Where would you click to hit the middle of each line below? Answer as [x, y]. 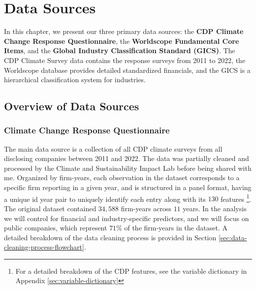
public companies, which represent [56, 228]
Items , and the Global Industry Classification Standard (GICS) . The [120, 50]
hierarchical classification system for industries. [75, 80]
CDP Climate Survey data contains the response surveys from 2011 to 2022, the [125, 60]
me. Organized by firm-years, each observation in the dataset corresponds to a [122, 177]
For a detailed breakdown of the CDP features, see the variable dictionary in [131, 271]
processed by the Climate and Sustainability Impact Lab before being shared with [128, 168]
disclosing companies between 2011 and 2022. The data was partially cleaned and [127, 158]
